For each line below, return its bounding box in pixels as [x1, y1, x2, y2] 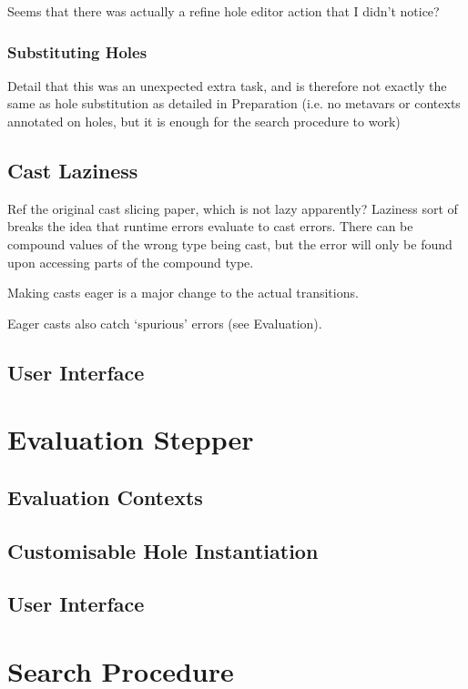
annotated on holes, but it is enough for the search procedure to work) [7, 112, 401, 130]
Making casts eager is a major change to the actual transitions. [7, 283, 359, 302]
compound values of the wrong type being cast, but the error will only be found [7, 234, 453, 253]
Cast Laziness [7, 156, 138, 184]
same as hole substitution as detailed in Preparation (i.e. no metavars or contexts [7, 94, 461, 113]
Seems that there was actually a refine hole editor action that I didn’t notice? [7, 2, 440, 20]
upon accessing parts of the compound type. [7, 252, 254, 271]
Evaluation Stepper [7, 420, 254, 458]
